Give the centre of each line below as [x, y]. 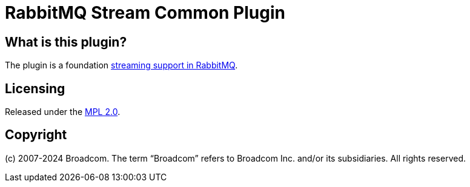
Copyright [36, 135]
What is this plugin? [66, 42]
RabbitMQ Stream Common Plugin [145, 13]
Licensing [35, 88]
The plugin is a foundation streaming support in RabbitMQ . [121, 65]
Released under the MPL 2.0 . [63, 112]
